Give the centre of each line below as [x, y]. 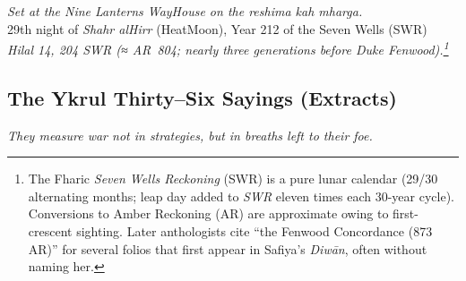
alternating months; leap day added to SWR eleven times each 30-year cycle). [241, 196]
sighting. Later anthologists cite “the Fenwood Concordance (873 [255, 231]
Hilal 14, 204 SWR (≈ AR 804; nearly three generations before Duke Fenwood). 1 [228, 48]
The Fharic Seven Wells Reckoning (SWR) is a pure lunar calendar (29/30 [233, 179]
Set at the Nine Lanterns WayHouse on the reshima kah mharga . [185, 11]
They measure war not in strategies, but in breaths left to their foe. [190, 135]
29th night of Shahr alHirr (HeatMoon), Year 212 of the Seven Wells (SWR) [217, 28]
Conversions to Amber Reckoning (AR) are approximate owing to [208, 213]
